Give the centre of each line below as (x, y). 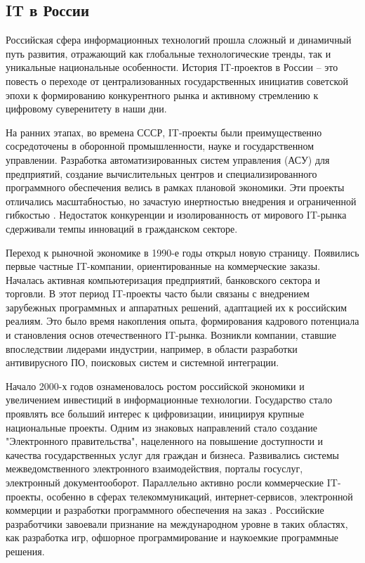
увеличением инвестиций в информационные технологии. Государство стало (169, 400)
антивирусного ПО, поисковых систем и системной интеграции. (142, 362)
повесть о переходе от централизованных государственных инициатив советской (177, 80)
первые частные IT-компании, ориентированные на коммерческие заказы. (163, 266)
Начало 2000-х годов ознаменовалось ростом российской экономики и (155, 386)
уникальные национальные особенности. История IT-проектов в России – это (172, 67)
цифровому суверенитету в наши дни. (86, 109)
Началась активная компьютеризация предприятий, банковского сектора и (163, 279)
